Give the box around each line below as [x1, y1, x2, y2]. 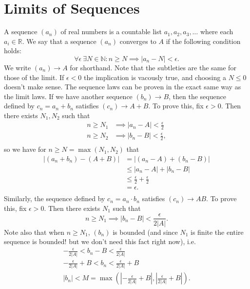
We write [4, 62, 31, 72]
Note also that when [4, 227, 65, 237]
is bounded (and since [113, 227, 178, 237]
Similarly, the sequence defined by [4, 193, 105, 204]
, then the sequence [169, 91, 226, 101]
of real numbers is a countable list [60, 26, 162, 37]
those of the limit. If [4, 72, 64, 82]
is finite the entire [191, 227, 244, 237]
